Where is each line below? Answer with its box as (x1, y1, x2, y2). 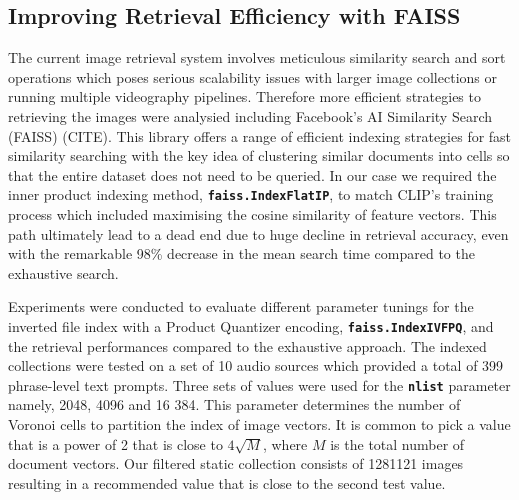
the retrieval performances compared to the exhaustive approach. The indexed (8, 335, 487, 356)
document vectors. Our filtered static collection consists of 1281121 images (8, 453, 464, 474)
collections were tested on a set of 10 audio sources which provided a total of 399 (8, 355, 504, 376)
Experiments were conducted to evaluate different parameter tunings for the (8, 296, 474, 317)
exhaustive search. (8, 262, 119, 283)
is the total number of (330, 433, 465, 454)
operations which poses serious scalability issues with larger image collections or (8, 66, 497, 87)
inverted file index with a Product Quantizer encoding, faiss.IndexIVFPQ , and (8, 315, 494, 336)
